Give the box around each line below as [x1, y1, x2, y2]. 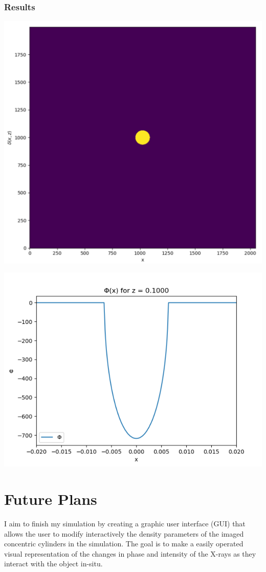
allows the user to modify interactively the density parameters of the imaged [4, 528, 244, 539]
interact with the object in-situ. [4, 558, 103, 569]
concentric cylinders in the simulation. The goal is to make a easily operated [4, 538, 243, 549]
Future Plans [4, 488, 97, 509]
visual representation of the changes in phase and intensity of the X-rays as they [4, 548, 256, 559]
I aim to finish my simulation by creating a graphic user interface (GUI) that [4, 518, 246, 529]
